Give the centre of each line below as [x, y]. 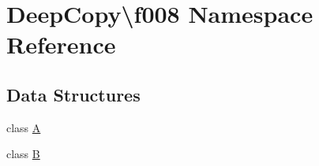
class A [24, 127]
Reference [61, 44]
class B [23, 154]
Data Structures [73, 94]
